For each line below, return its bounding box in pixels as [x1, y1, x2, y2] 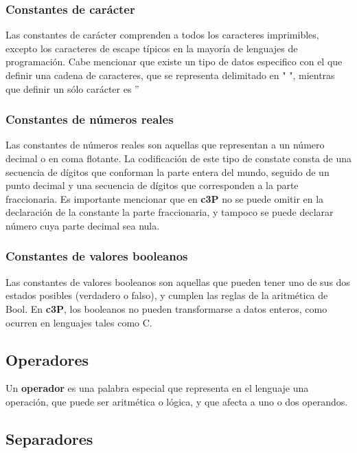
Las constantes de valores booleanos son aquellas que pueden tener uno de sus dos [5, 274, 350, 289]
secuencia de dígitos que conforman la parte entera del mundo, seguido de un [5, 164, 330, 179]
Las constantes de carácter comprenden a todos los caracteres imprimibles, [5, 27, 319, 42]
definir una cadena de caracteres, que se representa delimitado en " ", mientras [5, 68, 335, 82]
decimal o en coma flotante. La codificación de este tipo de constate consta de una [5, 151, 352, 165]
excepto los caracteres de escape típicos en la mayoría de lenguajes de [5, 41, 298, 55]
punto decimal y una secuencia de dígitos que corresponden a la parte [5, 178, 299, 192]
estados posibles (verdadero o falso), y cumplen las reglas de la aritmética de [5, 288, 328, 302]
